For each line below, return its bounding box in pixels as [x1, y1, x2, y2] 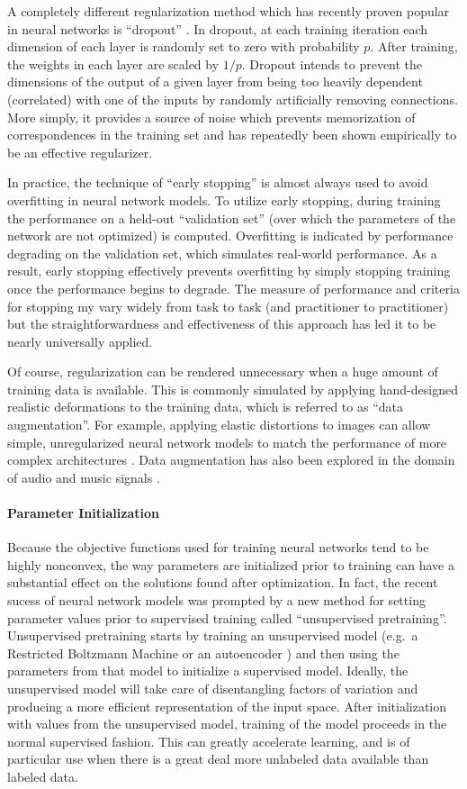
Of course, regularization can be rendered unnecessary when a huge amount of [7, 362, 438, 381]
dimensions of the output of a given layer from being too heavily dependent [7, 72, 423, 91]
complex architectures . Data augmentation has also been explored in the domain [7, 450, 455, 469]
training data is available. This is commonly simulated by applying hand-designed [7, 379, 458, 398]
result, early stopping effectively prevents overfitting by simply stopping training [7, 261, 451, 280]
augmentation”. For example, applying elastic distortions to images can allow [7, 415, 431, 434]
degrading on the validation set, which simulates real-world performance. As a [7, 243, 437, 262]
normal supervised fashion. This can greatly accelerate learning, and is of [7, 731, 410, 750]
